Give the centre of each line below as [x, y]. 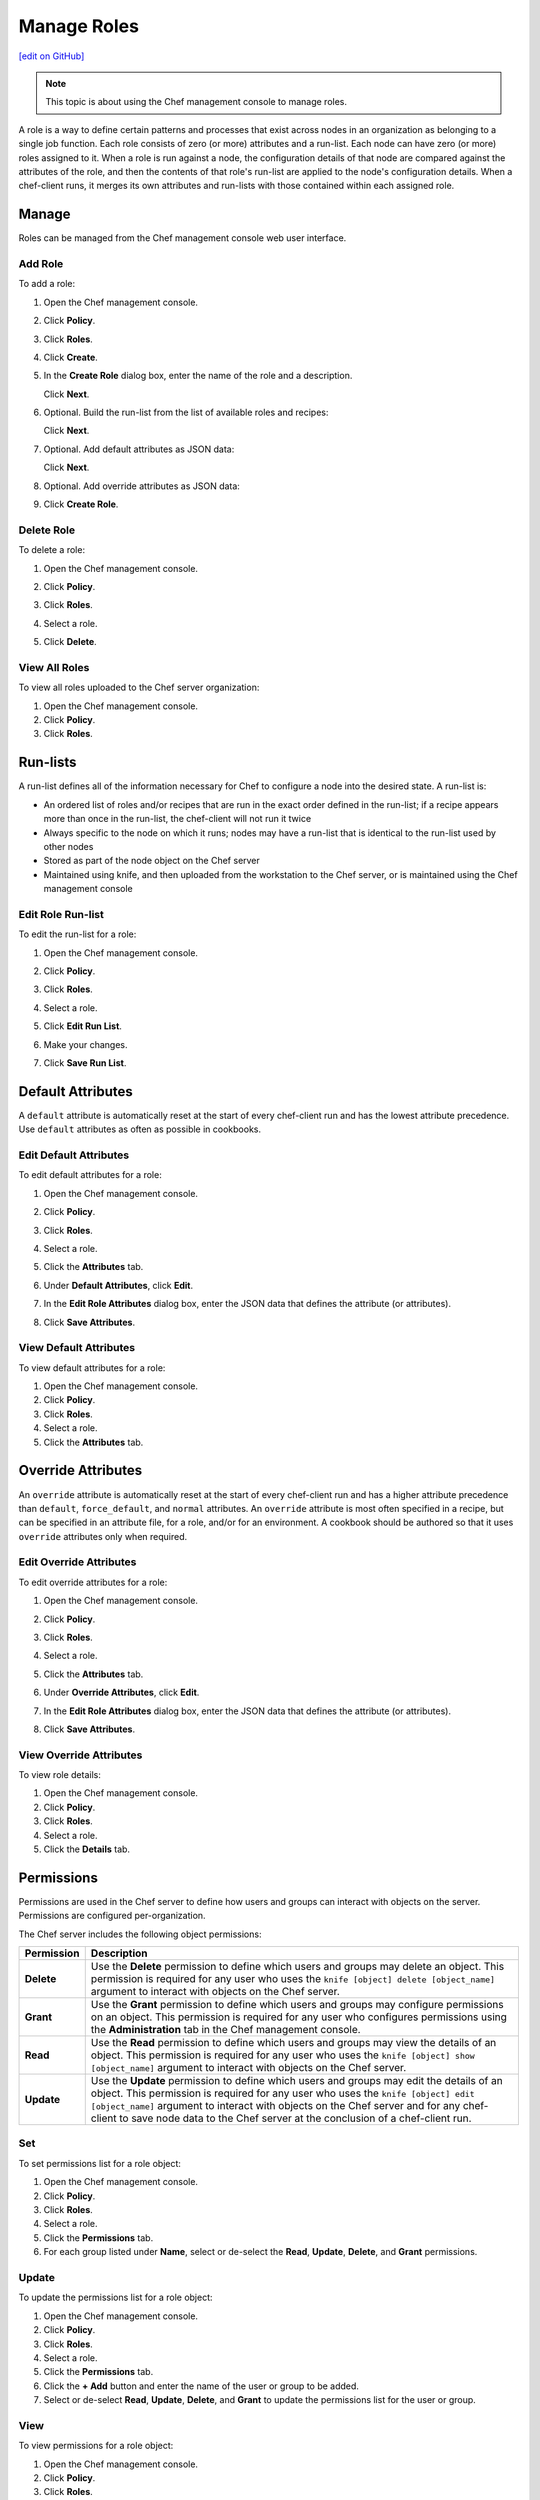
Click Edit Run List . [82, 1026]
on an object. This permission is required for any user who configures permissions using [298, 2017]
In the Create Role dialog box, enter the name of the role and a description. [198, 376]
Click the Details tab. [86, 1849]
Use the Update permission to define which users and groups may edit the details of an [297, 2081]
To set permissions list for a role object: [100, 2163]
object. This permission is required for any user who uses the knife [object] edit [282, 2093]
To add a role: [47, 284]
